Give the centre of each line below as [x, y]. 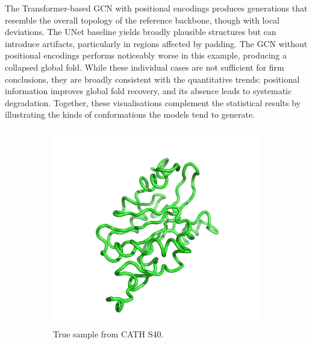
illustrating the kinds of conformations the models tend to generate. [130, 114]
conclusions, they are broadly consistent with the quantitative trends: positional [152, 79]
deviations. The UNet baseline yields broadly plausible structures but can [141, 32]
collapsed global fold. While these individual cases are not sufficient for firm [145, 67]
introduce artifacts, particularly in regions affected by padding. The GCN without [156, 43]
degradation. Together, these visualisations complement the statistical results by [153, 102]
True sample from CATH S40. [108, 334]
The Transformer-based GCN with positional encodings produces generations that [156, 8]
